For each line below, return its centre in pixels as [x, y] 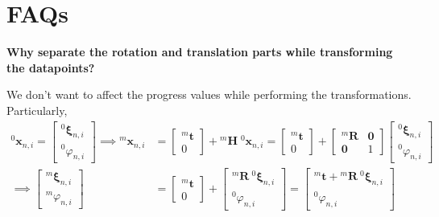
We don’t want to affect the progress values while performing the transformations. [209, 94]
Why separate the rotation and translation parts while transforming [200, 52]
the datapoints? [51, 67]
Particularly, [37, 110]
